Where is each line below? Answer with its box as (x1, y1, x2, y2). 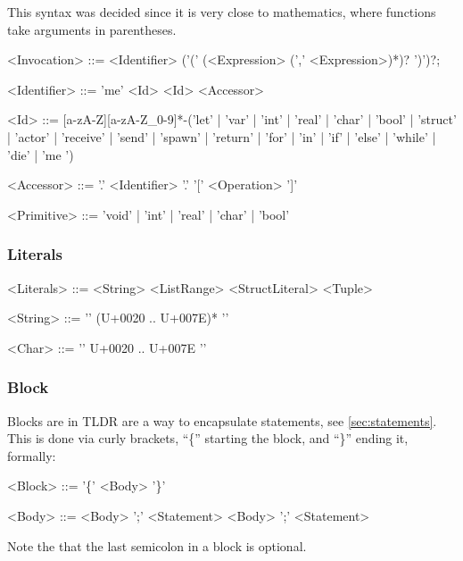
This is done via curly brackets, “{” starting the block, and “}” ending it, (7, 429, 409, 448)
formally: (7, 446, 56, 465)
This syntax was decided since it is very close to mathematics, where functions (7, 3, 436, 21)
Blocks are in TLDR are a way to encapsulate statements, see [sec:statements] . (7, 411, 437, 430)
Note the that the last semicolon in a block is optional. (7, 536, 307, 555)
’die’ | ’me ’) (7, 145, 74, 163)
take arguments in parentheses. (7, 20, 177, 38)
